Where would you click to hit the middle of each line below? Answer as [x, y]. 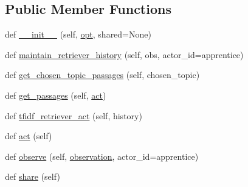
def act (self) [29, 136]
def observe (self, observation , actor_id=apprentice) [102, 156]
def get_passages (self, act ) [56, 95]
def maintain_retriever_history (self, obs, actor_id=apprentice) [124, 54]
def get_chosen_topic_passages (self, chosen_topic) [102, 75]
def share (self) [33, 176]
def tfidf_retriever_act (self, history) [74, 115]
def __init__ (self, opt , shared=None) [78, 34]
